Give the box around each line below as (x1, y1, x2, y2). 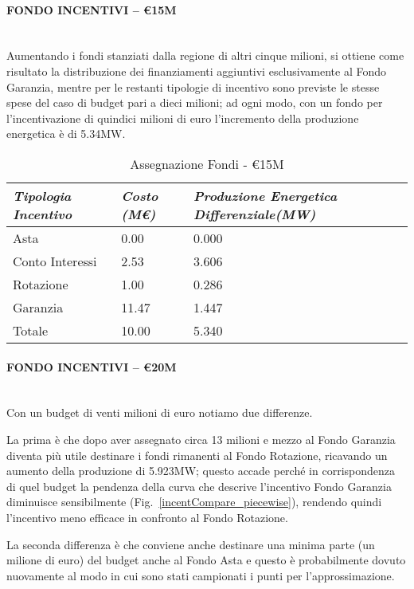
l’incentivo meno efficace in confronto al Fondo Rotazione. (6, 509, 288, 525)
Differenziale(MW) (193, 204, 316, 223)
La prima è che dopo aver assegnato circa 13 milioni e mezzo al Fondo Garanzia (6, 430, 396, 447)
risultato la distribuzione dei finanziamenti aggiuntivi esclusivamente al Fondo (6, 62, 387, 79)
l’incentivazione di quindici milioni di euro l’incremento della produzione (6, 109, 359, 126)
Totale (13, 320, 49, 340)
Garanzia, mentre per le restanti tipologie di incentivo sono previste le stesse (6, 78, 380, 95)
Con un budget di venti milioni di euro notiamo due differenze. (6, 404, 313, 421)
